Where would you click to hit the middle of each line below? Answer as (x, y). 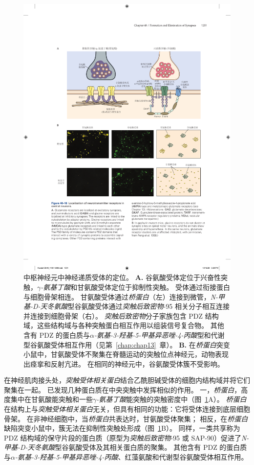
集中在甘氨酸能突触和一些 (52, 399)
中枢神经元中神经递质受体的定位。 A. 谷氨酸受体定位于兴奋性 (122, 277)
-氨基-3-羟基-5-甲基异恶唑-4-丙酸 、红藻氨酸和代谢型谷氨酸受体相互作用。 (131, 457)
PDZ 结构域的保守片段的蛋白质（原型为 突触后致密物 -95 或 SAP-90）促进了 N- (127, 437)
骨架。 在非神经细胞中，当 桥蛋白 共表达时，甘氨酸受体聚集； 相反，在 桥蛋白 (126, 418)
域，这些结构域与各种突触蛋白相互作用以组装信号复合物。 (116, 325)
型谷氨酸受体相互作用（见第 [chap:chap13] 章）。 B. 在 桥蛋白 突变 (127, 344)
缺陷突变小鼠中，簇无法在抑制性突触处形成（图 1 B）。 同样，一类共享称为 (122, 428)
